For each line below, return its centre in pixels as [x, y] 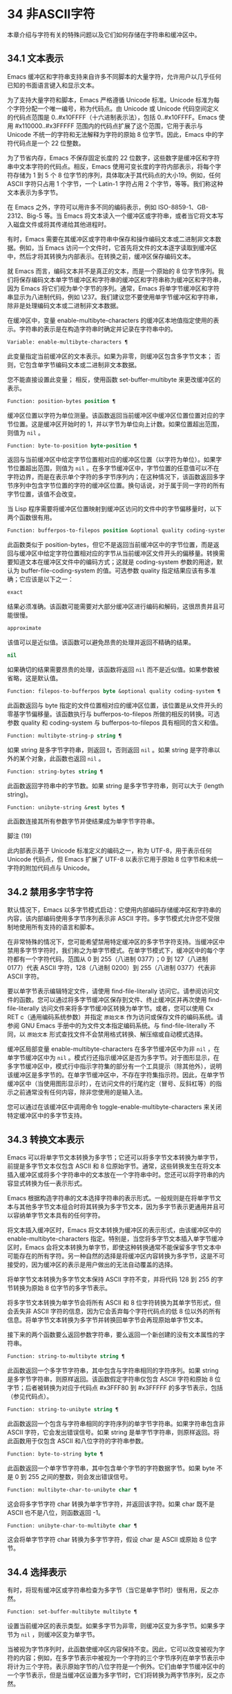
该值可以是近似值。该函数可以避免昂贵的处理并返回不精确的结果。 [101, 642]
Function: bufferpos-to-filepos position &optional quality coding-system [117, 531]
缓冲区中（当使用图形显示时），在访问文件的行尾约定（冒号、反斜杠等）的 [112, 1083]
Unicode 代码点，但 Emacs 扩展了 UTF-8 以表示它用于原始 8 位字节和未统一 [115, 859]
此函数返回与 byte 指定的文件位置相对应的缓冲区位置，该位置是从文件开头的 [115, 705]
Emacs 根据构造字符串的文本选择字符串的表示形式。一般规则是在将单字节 [111, 1198]
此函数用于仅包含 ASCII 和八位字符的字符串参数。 [77, 1441]
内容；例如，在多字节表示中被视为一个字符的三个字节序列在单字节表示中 [122, 1658]
